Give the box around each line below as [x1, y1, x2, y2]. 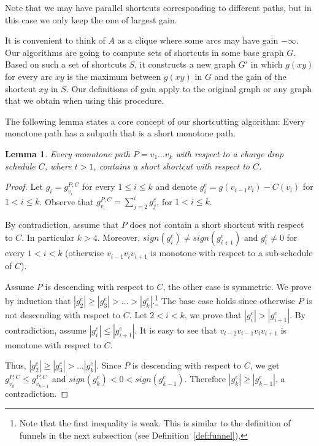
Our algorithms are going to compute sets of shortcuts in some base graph [5, 45, 284, 58]
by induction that [5, 294, 71, 307]
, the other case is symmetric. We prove [163, 280, 312, 292]
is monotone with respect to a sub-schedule [150, 246, 313, 259]
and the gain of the [214, 69, 286, 82]
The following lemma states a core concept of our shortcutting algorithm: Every [5, 114, 306, 127]
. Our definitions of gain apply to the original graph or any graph [66, 82, 312, 95]
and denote [155, 180, 198, 193]
